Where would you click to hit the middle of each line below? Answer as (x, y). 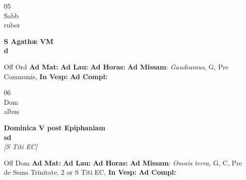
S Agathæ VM (29, 41)
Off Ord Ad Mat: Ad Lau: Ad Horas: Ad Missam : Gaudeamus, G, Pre (116, 66)
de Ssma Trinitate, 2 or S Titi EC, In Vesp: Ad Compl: (90, 172)
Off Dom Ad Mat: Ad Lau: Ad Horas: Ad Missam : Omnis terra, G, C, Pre (123, 162)
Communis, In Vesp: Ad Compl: (56, 76)
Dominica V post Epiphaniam (55, 127)
